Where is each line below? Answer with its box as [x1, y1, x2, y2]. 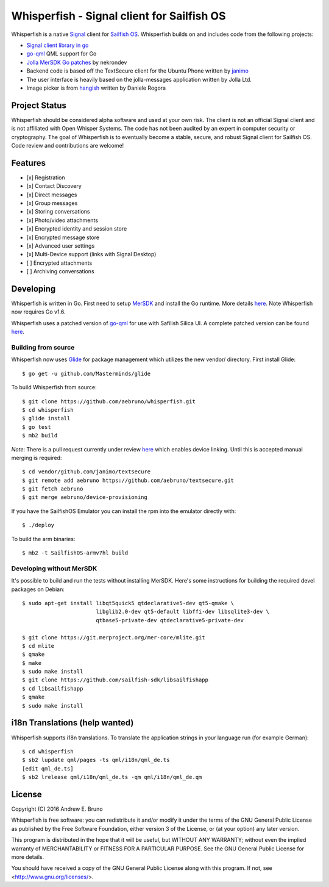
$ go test [22, 423, 51, 430]
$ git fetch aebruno [22, 486, 83, 492]
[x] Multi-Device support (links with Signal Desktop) [26, 251, 157, 258]
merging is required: [11, 454, 62, 461]
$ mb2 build [22, 432, 58, 439]
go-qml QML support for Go [26, 50, 97, 57]
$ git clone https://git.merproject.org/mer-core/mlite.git [22, 634, 205, 641]
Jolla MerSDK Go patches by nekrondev [26, 59, 127, 66]
